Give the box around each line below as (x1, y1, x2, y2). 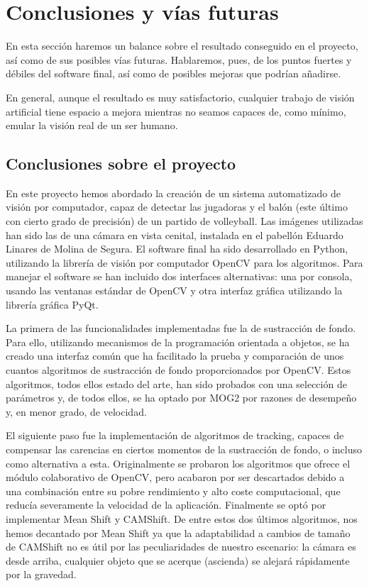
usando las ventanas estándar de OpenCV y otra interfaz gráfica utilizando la (6, 283, 343, 298)
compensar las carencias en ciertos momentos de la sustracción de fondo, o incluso (6, 441, 362, 456)
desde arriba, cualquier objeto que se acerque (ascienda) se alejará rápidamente (6, 553, 350, 568)
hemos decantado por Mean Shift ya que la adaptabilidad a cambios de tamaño (6, 525, 351, 540)
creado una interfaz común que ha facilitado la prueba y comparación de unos (6, 348, 344, 363)
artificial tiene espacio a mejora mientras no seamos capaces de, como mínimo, (6, 104, 346, 118)
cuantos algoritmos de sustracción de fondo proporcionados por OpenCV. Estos (6, 363, 351, 377)
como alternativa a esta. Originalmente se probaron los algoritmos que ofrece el (6, 455, 351, 470)
